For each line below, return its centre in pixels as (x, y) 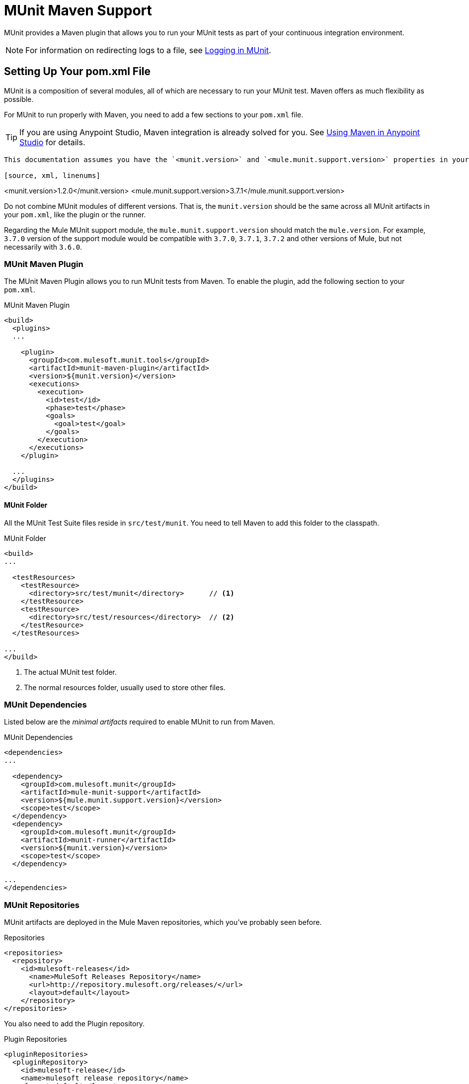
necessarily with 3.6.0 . (43, 247)
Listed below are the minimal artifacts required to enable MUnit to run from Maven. (140, 722)
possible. (19, 99)
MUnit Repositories (42, 905)
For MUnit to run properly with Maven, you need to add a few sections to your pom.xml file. (154, 114)
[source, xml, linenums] (52, 175)
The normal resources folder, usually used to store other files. (125, 687)
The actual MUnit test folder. (70, 672)
